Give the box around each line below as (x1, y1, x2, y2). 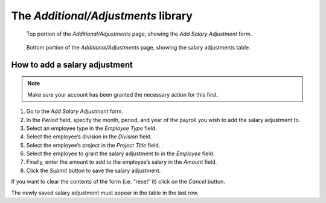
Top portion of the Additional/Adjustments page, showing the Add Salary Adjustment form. (26, 30, 252, 37)
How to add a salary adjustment (11, 59, 133, 69)
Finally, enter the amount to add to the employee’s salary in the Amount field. (26, 158, 217, 166)
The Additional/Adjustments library (11, 9, 193, 22)
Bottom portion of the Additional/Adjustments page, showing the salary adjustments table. (26, 43, 251, 51)
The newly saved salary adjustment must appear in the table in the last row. (11, 189, 199, 196)
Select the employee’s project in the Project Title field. (26, 141, 161, 149)
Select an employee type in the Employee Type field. (26, 124, 157, 132)
